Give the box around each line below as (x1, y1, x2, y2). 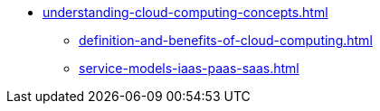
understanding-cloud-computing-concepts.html (43, 5, 328, 20)
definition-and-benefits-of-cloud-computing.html (79, 32, 373, 48)
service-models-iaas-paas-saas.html (79, 60, 299, 76)
